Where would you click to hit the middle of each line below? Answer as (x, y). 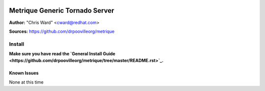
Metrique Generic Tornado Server (62, 11)
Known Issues (24, 73)
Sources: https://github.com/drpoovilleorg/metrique (62, 31)
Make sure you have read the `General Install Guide (62, 54)
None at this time (26, 82)
